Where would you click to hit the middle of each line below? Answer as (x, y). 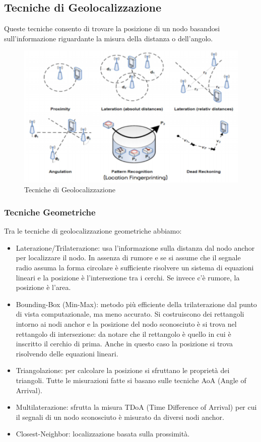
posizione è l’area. (43, 287)
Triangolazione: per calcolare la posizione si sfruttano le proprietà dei (123, 370)
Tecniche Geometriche (50, 212)
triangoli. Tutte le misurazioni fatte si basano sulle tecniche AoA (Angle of (131, 380)
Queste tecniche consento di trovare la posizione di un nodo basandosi (112, 28)
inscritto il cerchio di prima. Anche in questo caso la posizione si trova (124, 344)
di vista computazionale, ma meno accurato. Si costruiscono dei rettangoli (130, 314)
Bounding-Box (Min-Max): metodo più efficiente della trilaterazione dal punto (136, 304)
